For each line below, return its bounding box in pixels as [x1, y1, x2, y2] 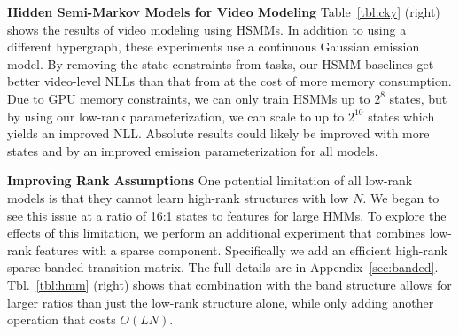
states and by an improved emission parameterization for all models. [7, 141, 378, 160]
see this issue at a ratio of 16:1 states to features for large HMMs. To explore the [7, 206, 447, 224]
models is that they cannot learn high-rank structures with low [7, 188, 349, 206]
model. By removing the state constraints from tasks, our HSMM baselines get [7, 54, 434, 73]
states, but [389, 89, 447, 107]
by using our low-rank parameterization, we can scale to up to [7, 106, 345, 125]
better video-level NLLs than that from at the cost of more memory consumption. [7, 72, 452, 90]
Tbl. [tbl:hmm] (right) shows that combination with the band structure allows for [7, 275, 452, 293]
